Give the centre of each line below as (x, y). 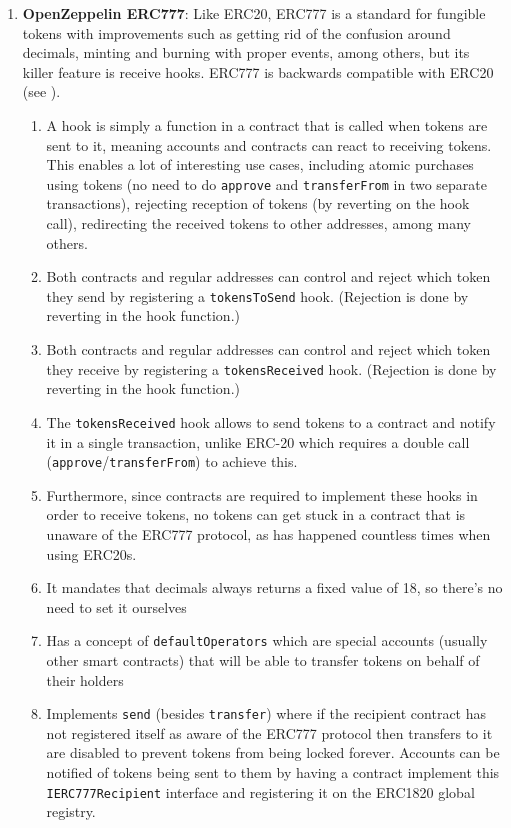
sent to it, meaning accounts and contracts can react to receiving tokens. (269, 144)
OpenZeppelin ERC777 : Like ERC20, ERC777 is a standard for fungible (254, 13)
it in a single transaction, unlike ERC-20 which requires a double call (258, 441)
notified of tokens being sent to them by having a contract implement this (273, 772)
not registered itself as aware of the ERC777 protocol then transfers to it (269, 732)
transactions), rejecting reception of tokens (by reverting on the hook (258, 203)
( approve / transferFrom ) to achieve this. (172, 461)
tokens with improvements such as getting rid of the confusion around (236, 32)
